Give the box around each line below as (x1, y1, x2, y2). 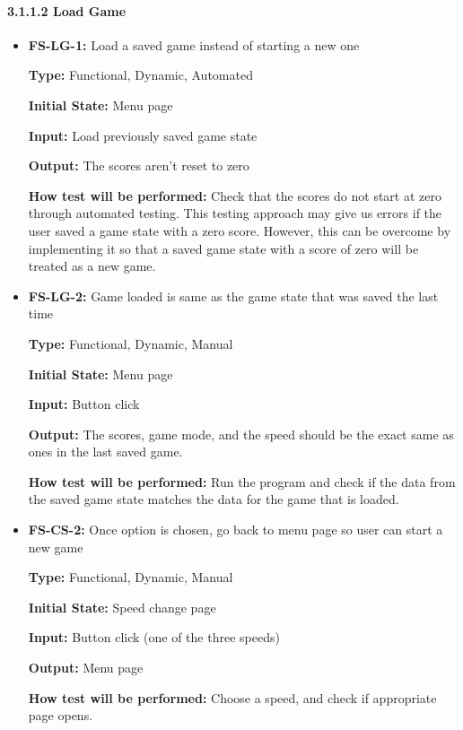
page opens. (28, 706, 93, 725)
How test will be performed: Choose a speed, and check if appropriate (28, 688, 437, 707)
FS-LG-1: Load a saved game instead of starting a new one (28, 35, 360, 54)
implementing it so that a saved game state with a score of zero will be (28, 239, 419, 257)
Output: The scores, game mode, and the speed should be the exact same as (28, 424, 454, 443)
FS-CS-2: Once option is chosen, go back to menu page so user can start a (28, 520, 443, 539)
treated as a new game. (28, 256, 156, 275)
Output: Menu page (28, 658, 144, 677)
